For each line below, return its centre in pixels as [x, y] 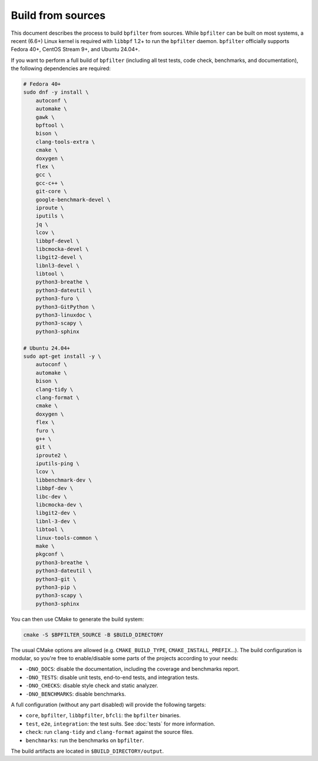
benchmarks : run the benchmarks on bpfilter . [85, 740]
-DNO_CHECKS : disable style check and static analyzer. [92, 686]
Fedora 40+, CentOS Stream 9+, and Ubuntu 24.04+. [75, 50]
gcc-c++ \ [50, 183]
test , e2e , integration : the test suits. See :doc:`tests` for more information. [120, 724]
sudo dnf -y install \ [56, 92]
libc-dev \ [51, 496]
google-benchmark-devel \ [73, 200]
